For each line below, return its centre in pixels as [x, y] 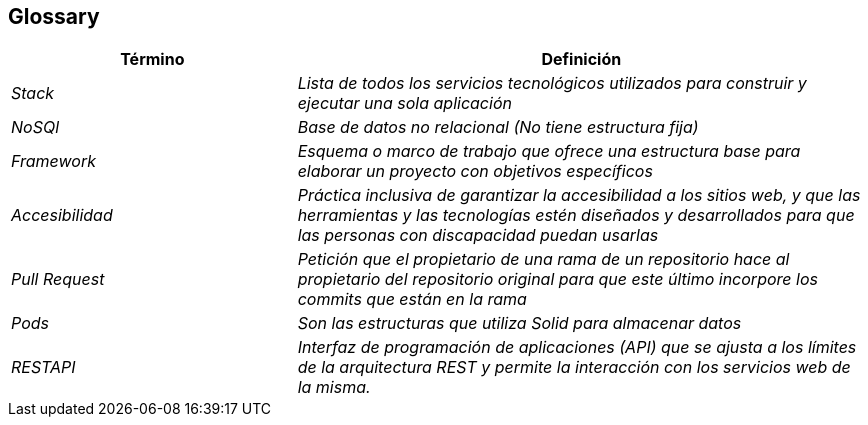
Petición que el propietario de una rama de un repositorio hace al [543, 259]
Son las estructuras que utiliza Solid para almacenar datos [519, 323]
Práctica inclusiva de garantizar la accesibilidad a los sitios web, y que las [579, 195]
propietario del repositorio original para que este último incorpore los [557, 279]
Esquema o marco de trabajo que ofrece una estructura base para [549, 151]
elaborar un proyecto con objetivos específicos [475, 171]
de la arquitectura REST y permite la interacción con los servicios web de [574, 367]
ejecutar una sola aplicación [404, 103]
